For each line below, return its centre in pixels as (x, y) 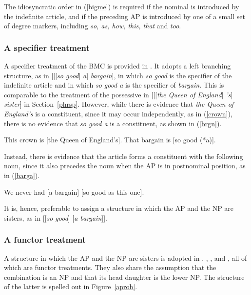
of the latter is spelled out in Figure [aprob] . (71, 286)
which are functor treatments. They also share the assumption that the (110, 267)
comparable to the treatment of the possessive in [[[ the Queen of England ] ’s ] (118, 94)
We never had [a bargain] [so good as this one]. (74, 192)
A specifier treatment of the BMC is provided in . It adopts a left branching (117, 66)
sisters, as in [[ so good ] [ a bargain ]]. (56, 217)
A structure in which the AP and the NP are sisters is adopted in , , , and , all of (125, 258)
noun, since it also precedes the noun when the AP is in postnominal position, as (125, 166)
